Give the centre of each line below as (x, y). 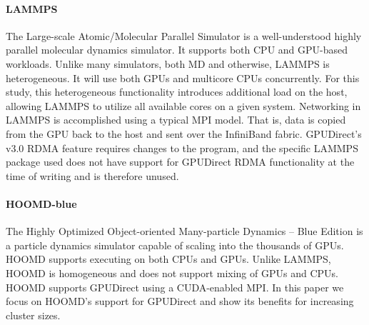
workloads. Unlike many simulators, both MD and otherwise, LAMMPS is (168, 63)
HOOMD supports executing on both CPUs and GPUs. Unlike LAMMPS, (168, 259)
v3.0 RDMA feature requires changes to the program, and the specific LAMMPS (182, 147)
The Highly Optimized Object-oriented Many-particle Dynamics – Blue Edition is (184, 231)
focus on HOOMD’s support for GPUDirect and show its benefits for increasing (180, 301)
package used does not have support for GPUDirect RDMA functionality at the (180, 162)
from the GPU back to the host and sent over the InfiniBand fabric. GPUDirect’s (184, 133)
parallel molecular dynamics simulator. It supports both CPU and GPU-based (177, 50)
